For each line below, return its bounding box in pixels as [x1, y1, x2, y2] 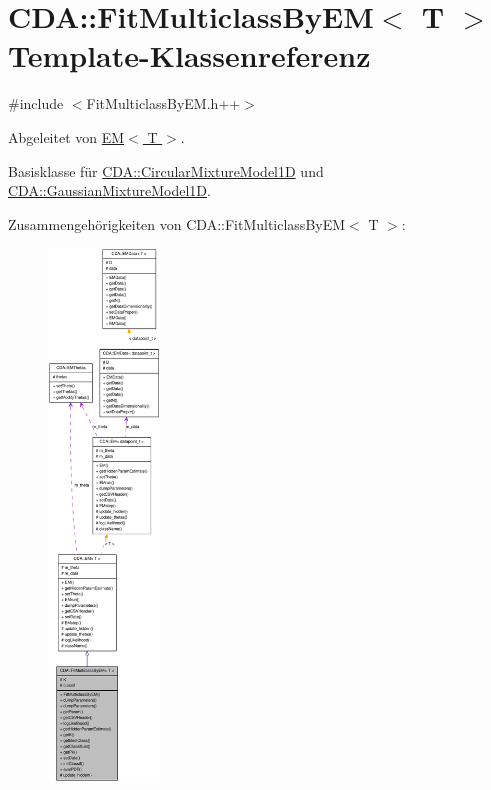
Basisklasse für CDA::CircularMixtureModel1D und [8, 160, 324, 181]
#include [8, 93, 64, 114]
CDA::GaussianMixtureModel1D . [8, 180, 211, 201]
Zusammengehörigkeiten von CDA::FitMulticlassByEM [8, 213, 346, 234]
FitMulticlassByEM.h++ [86, 93, 241, 114]
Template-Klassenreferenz [8, 35, 371, 76]
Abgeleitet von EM [8, 126, 125, 147]
